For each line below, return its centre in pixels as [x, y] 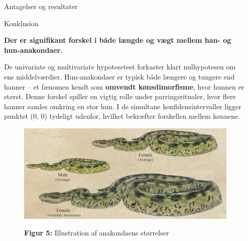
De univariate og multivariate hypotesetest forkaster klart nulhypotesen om [120, 67]
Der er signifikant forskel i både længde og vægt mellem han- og [118, 40]
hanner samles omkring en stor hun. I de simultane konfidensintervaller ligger [123, 106]
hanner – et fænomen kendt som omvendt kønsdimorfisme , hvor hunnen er [124, 86]
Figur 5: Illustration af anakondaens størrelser [97, 233]
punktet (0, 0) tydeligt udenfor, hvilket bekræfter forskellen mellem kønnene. [122, 116]
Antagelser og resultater [41, 6]
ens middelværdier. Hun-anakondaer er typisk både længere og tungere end [119, 76]
